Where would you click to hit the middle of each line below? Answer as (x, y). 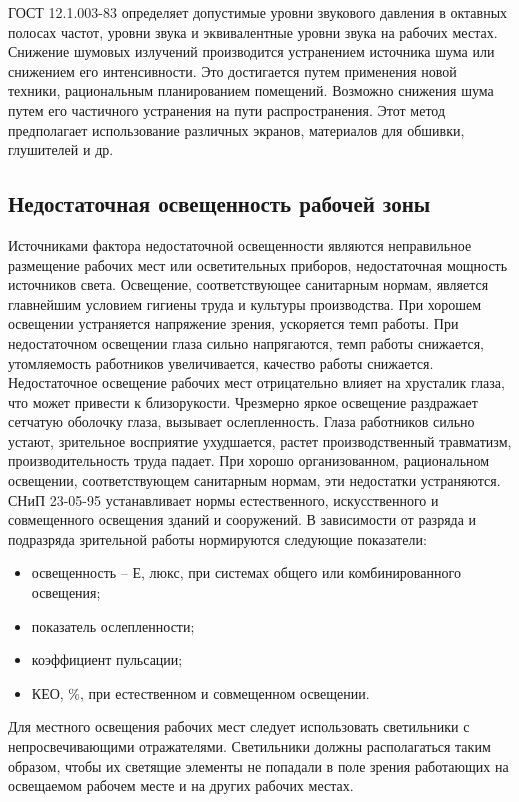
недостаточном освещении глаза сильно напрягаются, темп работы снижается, (246, 342)
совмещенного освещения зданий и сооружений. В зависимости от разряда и (242, 519)
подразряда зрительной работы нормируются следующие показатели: (217, 538)
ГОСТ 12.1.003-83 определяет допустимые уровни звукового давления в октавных (258, 12)
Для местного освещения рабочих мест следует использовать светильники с (239, 726)
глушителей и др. (61, 149)
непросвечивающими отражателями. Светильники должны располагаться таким (249, 746)
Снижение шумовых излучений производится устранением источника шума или (251, 51)
